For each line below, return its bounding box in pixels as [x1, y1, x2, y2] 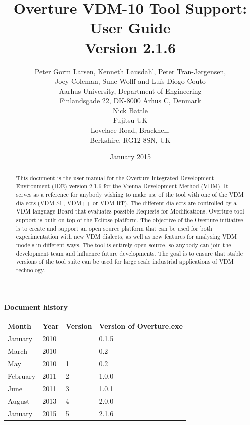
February [8, 370, 36, 381]
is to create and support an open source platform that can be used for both [16, 224, 212, 232]
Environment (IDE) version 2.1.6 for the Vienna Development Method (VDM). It [16, 182, 228, 190]
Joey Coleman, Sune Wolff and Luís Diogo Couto [55, 76, 206, 86]
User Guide [90, 17, 171, 38]
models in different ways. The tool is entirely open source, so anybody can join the [16, 240, 231, 249]
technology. [16, 265, 45, 274]
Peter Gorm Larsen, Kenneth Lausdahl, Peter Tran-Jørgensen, [34, 66, 226, 76]
